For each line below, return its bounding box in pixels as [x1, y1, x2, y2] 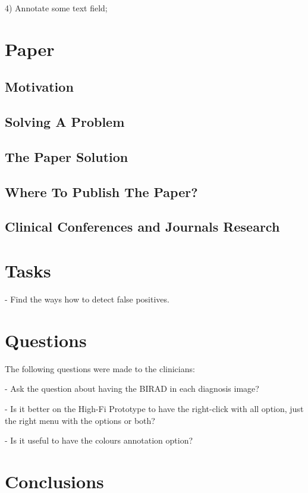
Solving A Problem [5, 113, 125, 131]
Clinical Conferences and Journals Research [5, 217, 280, 236]
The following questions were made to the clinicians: [5, 362, 195, 375]
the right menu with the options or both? [5, 414, 155, 426]
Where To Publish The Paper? [5, 182, 198, 201]
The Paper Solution [5, 147, 128, 166]
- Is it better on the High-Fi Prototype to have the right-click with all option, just [5, 402, 304, 414]
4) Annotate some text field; [5, 2, 108, 14]
